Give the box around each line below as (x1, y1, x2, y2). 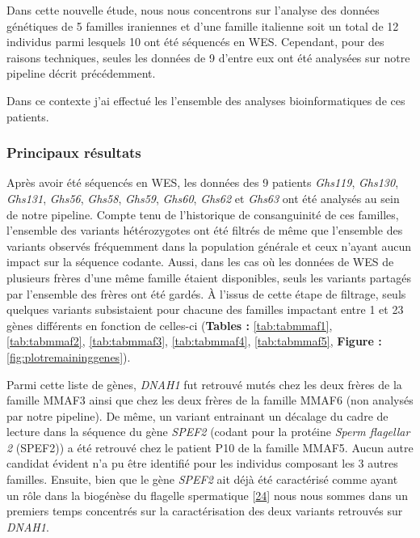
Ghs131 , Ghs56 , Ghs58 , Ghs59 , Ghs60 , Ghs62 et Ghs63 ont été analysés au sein (6, 189, 400, 206)
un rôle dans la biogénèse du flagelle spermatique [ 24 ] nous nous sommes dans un (6, 486, 408, 503)
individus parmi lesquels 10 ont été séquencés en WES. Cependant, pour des (6, 33, 384, 50)
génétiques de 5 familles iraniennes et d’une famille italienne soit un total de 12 (6, 17, 399, 34)
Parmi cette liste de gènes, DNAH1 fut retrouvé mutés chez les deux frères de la (6, 375, 402, 392)
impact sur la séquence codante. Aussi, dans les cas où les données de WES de (6, 253, 394, 270)
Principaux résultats (6, 142, 141, 163)
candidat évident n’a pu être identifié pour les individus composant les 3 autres (6, 455, 398, 472)
